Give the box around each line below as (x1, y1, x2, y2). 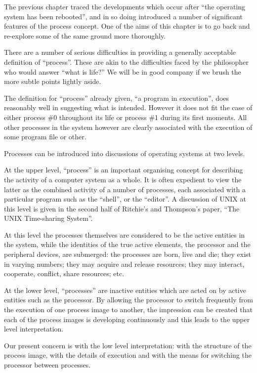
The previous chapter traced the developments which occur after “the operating (4, 1, 246, 11)
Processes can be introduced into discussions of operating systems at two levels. (4, 148, 245, 158)
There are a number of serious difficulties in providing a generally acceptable (4, 47, 236, 57)
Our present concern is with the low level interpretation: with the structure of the (4, 340, 252, 350)
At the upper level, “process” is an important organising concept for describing (4, 165, 243, 175)
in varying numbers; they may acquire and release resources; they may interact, (4, 258, 245, 269)
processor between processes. (4, 360, 91, 370)
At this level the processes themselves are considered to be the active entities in (4, 229, 245, 240)
